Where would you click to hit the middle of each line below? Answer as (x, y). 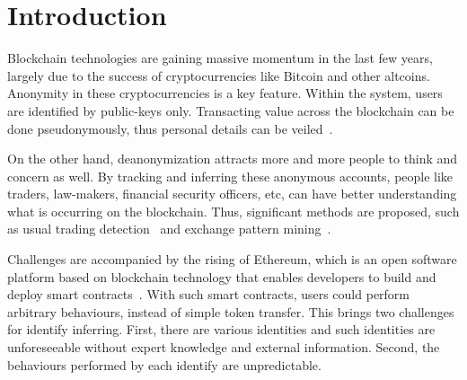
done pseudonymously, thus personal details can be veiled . (170, 128)
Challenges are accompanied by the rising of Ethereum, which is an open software (232, 259)
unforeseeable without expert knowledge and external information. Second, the (224, 347)
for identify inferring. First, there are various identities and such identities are (221, 329)
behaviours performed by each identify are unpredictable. (164, 364)
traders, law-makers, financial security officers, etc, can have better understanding (232, 194)
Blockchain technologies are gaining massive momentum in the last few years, (220, 58)
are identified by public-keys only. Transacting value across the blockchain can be (231, 110)
